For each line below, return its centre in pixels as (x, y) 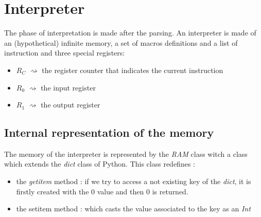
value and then (120, 191)
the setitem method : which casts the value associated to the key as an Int (133, 209)
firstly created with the (53, 191)
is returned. (170, 191)
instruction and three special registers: (65, 53)
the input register (68, 87)
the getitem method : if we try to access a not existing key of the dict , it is (134, 181)
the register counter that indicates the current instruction (133, 70)
